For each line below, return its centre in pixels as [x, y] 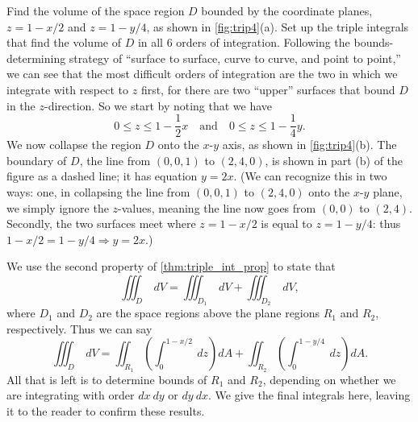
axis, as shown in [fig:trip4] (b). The [309, 145]
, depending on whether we [329, 379]
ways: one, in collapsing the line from [98, 192]
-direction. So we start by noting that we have [158, 105]
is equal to [286, 223]
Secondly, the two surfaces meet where [101, 223]
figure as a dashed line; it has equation [102, 176]
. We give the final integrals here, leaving [309, 395]
